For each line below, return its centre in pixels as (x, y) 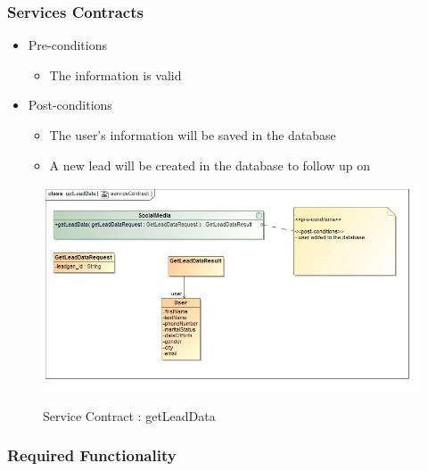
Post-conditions (70, 105)
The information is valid (115, 74)
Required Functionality (92, 455)
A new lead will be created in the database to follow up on (210, 165)
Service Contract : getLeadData (129, 415)
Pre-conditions (68, 45)
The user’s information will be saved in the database (193, 135)
